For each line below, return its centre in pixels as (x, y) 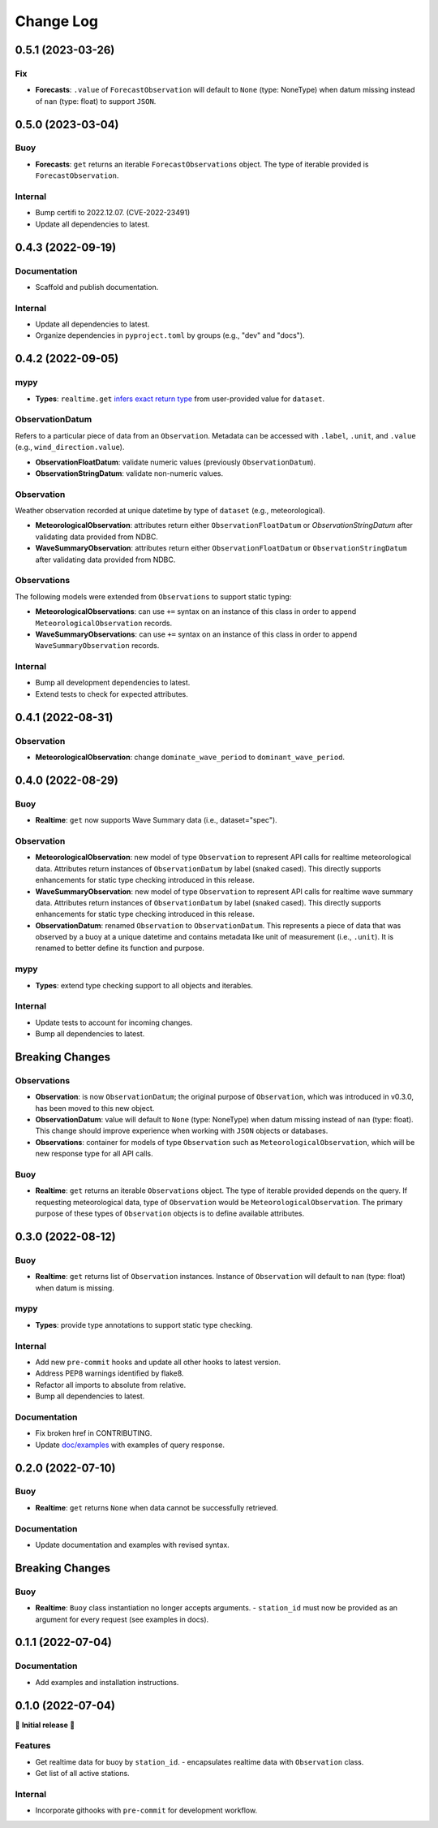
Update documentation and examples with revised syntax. (133, 1545)
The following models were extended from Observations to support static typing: (153, 596)
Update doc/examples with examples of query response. (130, 1445)
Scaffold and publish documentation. (97, 287)
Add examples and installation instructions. (107, 1682)
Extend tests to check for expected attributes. (112, 694)
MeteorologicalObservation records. (104, 623)
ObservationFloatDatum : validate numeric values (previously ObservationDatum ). (176, 462)
